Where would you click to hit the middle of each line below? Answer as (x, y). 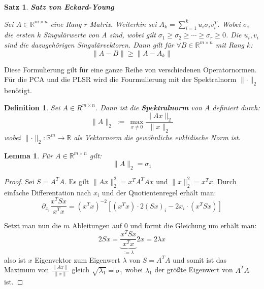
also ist (15, 259)
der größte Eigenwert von (194, 270)
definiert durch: (236, 107)
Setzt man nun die (33, 225)
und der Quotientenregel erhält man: (159, 192)
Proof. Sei (19, 181)
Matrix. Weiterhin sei (123, 24)
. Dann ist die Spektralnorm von (148, 107)
